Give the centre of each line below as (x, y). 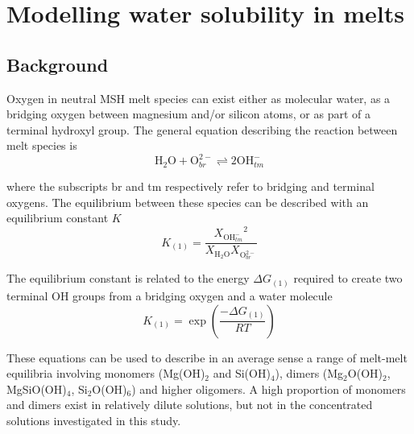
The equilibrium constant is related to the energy (128, 278)
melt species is (42, 145)
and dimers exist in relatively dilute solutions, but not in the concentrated (190, 405)
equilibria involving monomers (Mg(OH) (106, 373)
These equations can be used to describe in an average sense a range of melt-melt (207, 357)
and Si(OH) (242, 373)
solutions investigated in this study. (94, 420)
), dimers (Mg (309, 373)
